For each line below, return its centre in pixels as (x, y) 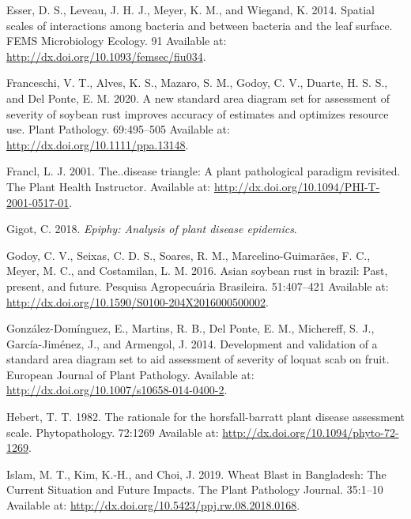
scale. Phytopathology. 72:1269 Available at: (113, 432)
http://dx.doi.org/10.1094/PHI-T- (297, 186)
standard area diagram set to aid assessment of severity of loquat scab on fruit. (198, 359)
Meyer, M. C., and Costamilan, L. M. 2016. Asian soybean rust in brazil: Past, (197, 271)
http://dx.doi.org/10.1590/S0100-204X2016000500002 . (138, 301)
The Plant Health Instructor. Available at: (109, 186)
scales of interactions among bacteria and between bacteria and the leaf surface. (200, 25)
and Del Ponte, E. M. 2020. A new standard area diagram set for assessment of (198, 98)
